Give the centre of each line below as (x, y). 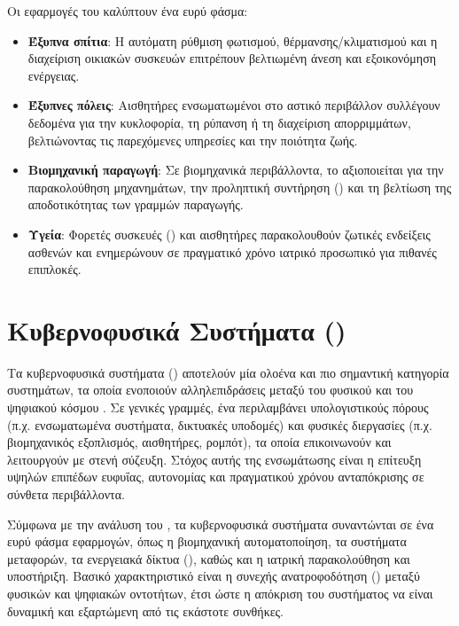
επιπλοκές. (54, 269)
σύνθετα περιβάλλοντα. (66, 494)
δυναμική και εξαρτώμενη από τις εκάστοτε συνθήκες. (146, 610)
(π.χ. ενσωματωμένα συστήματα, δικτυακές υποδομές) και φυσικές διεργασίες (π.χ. (220, 424)
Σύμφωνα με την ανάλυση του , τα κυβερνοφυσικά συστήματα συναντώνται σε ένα (221, 524)
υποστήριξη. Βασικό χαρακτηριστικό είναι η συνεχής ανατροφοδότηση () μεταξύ (214, 576)
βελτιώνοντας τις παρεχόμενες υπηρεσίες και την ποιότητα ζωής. (193, 140)
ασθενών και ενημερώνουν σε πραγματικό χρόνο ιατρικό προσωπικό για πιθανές (232, 251)
